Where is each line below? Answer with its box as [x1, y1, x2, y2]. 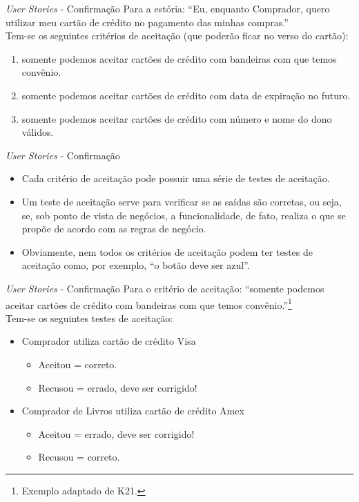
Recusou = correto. [38, 450, 120, 464]
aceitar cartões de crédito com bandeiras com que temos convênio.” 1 [6, 295, 292, 312]
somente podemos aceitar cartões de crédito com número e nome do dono [21, 111, 332, 125]
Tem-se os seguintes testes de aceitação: [6, 310, 173, 325]
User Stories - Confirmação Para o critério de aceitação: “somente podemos [6, 281, 324, 295]
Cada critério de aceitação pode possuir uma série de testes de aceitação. [21, 171, 330, 185]
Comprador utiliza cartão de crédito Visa [21, 334, 196, 348]
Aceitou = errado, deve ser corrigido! [38, 426, 195, 441]
